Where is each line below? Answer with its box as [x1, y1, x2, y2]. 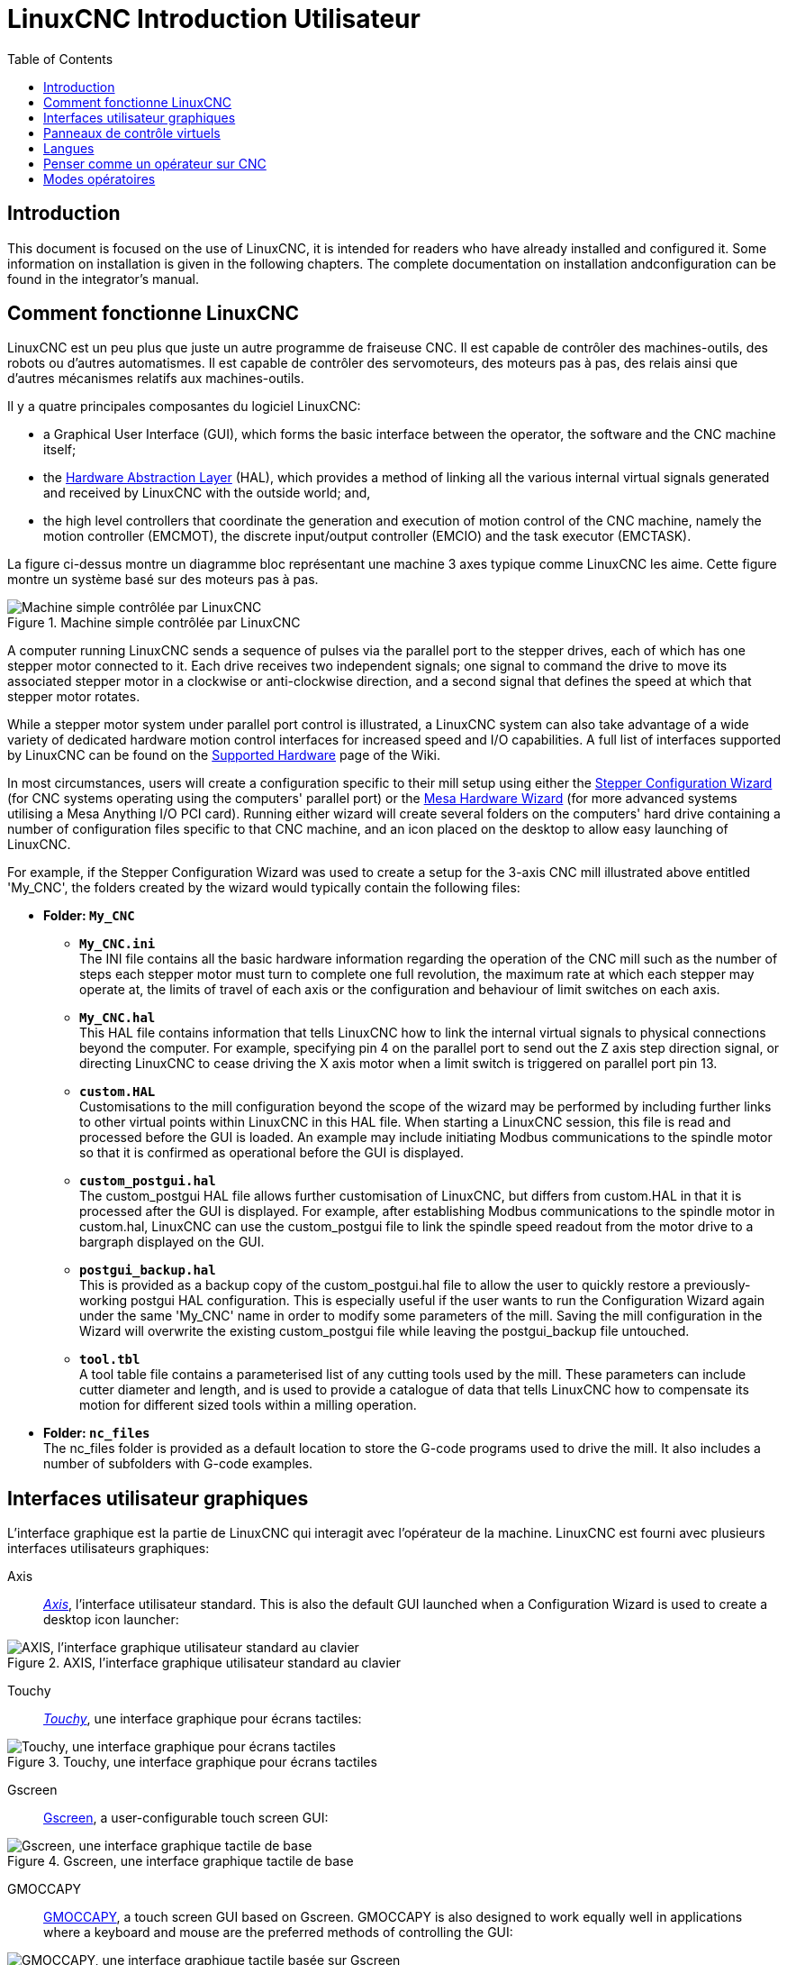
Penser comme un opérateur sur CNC [43, 155, 267, 171]
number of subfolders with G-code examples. [43, 1456, 313, 1472]
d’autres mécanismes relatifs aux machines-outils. [7, 370, 304, 387]
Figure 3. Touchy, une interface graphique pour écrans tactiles [7, 1754, 377, 1770]
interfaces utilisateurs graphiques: [7, 1540, 210, 1557]
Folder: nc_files [43, 1425, 150, 1441]
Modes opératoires [43, 170, 156, 187]
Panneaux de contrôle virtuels [43, 124, 221, 141]
